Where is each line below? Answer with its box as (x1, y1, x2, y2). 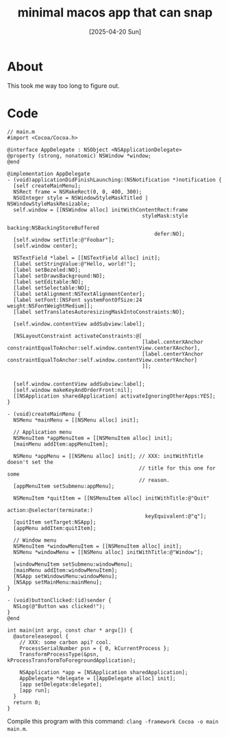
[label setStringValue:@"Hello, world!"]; (13, 260, 136, 267)
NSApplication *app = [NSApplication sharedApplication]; (19, 669, 188, 676)
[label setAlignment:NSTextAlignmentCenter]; (13, 290, 146, 297)
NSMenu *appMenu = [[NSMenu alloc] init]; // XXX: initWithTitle (13, 452, 204, 459)
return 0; (13, 699, 41, 706)
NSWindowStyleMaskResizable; (7, 200, 90, 207)
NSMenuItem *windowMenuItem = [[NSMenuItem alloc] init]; (13, 542, 183, 550)
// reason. (138, 476, 170, 483)
